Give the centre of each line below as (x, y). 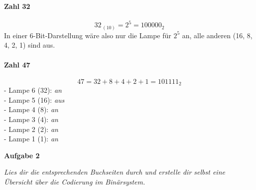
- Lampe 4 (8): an (31, 109)
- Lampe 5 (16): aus (34, 99)
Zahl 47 (17, 64)
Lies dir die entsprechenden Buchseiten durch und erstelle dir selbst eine (115, 172)
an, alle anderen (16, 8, (217, 35)
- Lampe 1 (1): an (31, 139)
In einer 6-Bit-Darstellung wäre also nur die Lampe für (88, 35)
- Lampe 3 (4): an (31, 119)
